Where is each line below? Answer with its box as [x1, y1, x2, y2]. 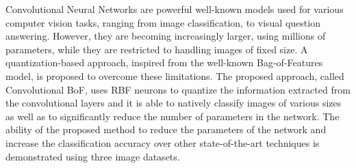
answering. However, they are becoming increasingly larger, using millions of [5, 29, 326, 43]
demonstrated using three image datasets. [5, 149, 180, 163]
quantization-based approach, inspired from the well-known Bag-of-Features [5, 55, 323, 70]
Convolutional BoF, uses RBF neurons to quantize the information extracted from [5, 82, 351, 96]
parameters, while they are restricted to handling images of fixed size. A [5, 42, 308, 56]
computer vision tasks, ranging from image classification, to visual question [5, 15, 320, 29]
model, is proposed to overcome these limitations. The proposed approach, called [5, 68, 344, 83]
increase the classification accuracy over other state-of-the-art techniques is [5, 135, 320, 150]
